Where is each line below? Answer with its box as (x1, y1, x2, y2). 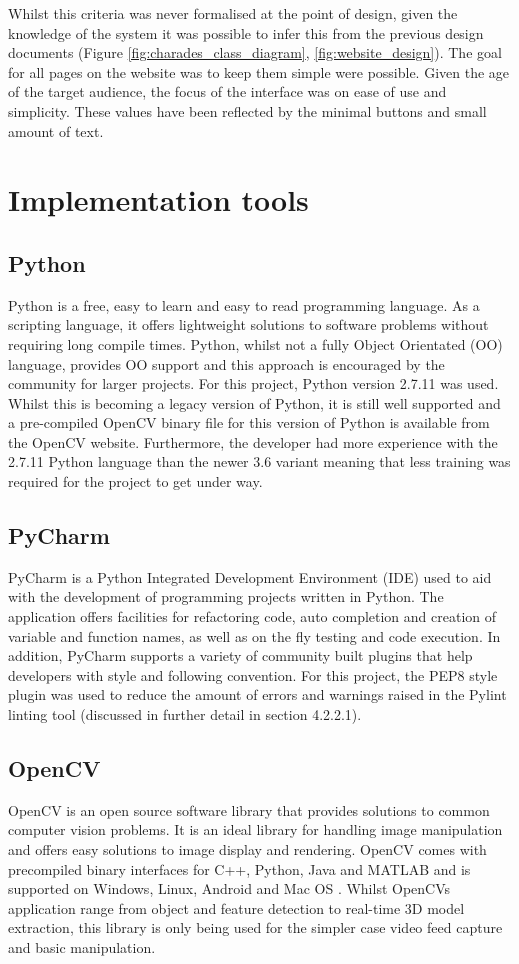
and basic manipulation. (8, 936, 156, 957)
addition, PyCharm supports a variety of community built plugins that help (8, 645, 473, 666)
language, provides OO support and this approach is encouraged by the (8, 353, 445, 374)
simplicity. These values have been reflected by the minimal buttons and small (8, 100, 487, 121)
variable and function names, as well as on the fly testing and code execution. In (8, 625, 501, 646)
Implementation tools (8, 179, 309, 220)
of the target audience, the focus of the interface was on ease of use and (8, 81, 447, 102)
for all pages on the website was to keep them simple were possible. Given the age (8, 61, 510, 82)
